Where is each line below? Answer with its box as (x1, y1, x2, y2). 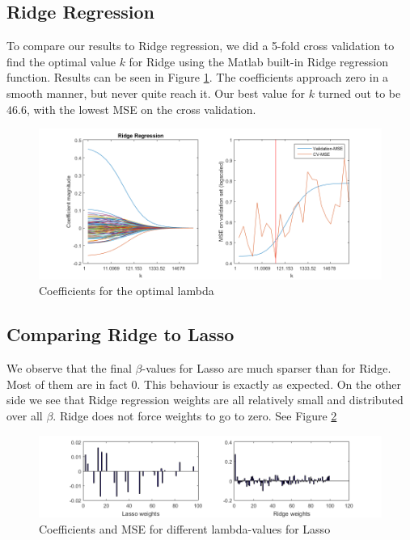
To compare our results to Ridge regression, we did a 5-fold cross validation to (6, 37, 395, 54)
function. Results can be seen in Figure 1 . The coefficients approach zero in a (6, 69, 389, 86)
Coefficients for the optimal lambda (39, 282, 214, 299)
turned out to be (318, 84, 401, 101)
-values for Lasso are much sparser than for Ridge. (142, 360, 391, 377)
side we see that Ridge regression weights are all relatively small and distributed (6, 391, 404, 408)
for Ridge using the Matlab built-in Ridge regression (129, 53, 389, 70)
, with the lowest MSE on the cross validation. (26, 100, 256, 117)
